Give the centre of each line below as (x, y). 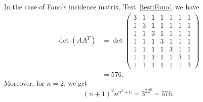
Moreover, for (24, 82)
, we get (75, 82)
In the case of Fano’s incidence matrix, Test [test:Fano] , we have (102, 6)
